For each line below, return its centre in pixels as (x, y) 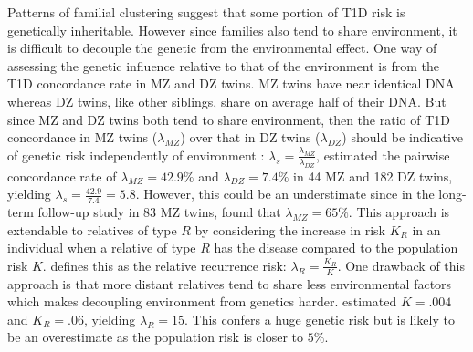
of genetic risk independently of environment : (136, 155)
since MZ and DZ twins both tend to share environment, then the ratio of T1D (229, 119)
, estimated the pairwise (383, 155)
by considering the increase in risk (290, 229)
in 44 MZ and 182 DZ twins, (373, 176)
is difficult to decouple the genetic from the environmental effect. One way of (222, 48)
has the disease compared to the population (336, 248)
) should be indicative (403, 137)
